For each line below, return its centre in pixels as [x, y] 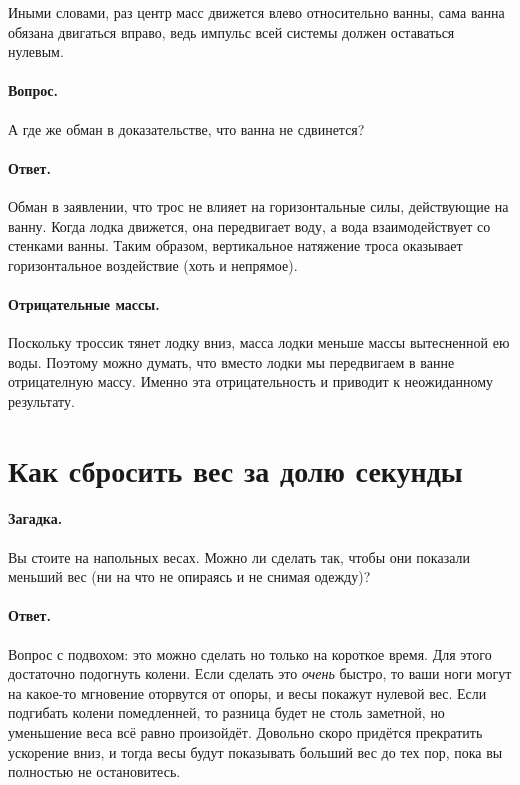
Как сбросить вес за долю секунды [235, 469]
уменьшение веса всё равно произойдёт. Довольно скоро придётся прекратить [245, 732]
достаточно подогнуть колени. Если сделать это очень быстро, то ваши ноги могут [260, 673]
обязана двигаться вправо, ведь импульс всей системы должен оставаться [231, 31]
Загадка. [35, 518]
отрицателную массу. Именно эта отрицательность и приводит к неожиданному [251, 381]
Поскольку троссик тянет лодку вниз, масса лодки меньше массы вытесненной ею [259, 342]
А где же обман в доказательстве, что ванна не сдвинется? [186, 128]
